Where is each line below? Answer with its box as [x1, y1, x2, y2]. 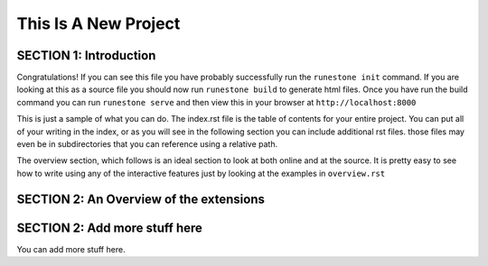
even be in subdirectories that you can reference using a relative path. [16, 139, 278, 150]
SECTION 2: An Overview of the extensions [16, 191, 266, 206]
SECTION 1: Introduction [16, 48, 156, 63]
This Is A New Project [16, 14, 181, 33]
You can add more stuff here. [16, 243, 126, 254]
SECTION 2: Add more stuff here [16, 220, 203, 235]
